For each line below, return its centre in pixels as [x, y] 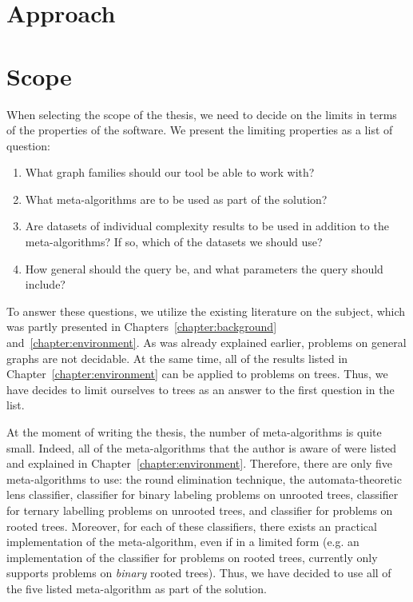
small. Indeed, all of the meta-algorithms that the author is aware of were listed [202, 447]
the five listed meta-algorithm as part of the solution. [137, 588]
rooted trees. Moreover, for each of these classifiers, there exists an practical [192, 526]
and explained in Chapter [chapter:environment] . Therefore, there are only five [199, 463]
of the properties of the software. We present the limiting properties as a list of [200, 130]
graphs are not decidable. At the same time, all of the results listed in [177, 358]
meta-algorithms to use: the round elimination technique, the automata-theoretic [204, 478]
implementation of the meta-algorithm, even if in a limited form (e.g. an [183, 542]
